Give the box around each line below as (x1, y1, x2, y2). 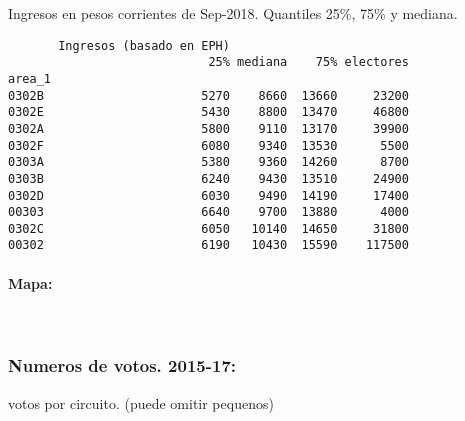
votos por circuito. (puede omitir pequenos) (8, 392, 274, 413)
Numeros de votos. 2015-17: (8, 353, 237, 378)
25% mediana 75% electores (208, 55, 409, 70)
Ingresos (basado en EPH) (58, 38, 230, 53)
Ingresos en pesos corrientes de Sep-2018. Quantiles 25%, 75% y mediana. (8, 3, 458, 23)
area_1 (8, 71, 51, 86)
